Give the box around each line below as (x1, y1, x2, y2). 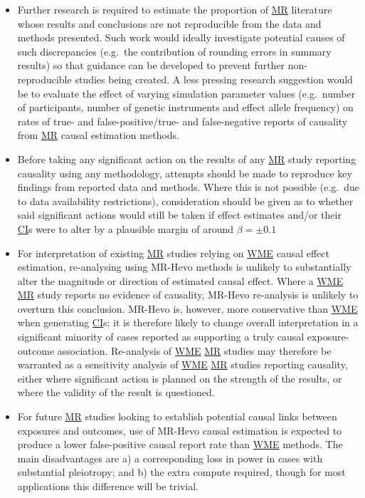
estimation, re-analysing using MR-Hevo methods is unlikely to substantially (17, 259, 351, 274)
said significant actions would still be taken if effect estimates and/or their (17, 207, 342, 222)
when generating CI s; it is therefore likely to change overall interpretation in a (17, 315, 359, 330)
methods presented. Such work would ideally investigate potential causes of (17, 30, 345, 45)
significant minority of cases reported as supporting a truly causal (17, 329, 305, 344)
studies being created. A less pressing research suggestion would (75, 71, 353, 86)
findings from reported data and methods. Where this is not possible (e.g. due (17, 180, 359, 194)
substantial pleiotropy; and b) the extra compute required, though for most (17, 465, 346, 479)
